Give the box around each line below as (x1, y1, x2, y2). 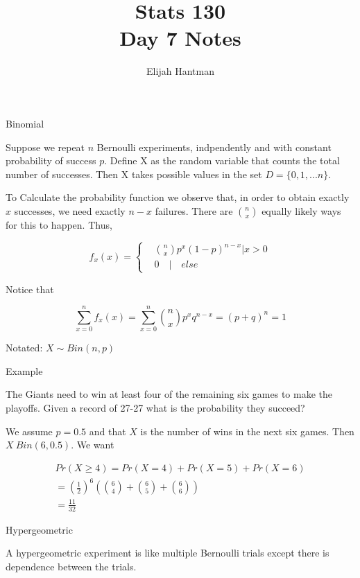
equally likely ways (262, 203, 341, 218)
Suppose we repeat (6, 139, 85, 154)
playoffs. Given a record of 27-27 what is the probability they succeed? (6, 401, 305, 415)
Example (6, 363, 43, 378)
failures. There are (155, 203, 233, 218)
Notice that (6, 281, 54, 296)
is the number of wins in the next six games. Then (140, 423, 354, 438)
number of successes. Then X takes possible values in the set (6, 166, 262, 181)
